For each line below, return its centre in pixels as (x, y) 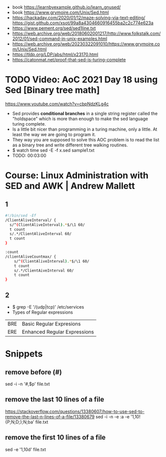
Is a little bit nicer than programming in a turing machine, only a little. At (85, 129)
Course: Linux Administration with (77, 176)
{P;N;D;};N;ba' (20, 422)
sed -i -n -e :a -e (113, 416)
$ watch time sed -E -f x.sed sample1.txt (53, 150)
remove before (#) (34, 372)
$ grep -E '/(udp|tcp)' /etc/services (48, 307)
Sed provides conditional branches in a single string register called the (85, 113)
